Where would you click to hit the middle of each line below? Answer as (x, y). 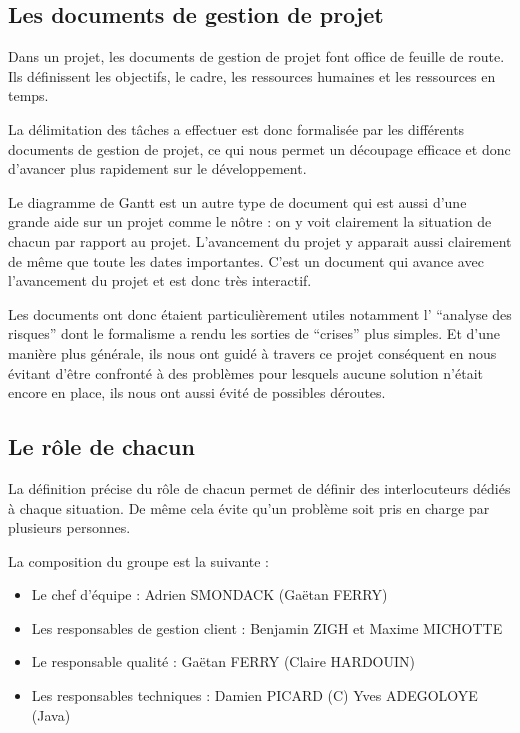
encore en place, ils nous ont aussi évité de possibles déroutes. (197, 392)
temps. (28, 95)
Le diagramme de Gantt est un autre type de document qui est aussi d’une (237, 201)
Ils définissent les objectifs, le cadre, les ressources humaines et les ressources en (252, 75)
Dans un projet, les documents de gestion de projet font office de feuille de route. (256, 56)
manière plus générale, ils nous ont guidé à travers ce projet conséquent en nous (252, 352)
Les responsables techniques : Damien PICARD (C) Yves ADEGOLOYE (254, 695)
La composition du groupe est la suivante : (139, 560)
